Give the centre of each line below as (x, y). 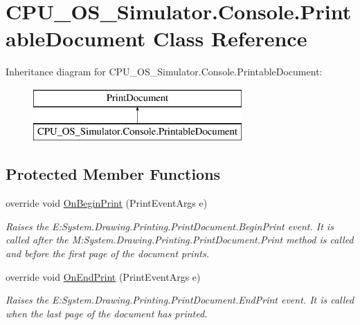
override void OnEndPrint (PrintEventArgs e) (103, 276)
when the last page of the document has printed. (107, 313)
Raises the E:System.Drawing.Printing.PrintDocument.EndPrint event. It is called (180, 300)
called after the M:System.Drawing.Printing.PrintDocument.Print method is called (180, 240)
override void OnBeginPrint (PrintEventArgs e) (107, 203)
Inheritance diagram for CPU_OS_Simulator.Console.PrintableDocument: (164, 72)
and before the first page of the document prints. (107, 253)
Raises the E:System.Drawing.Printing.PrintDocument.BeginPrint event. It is (170, 226)
